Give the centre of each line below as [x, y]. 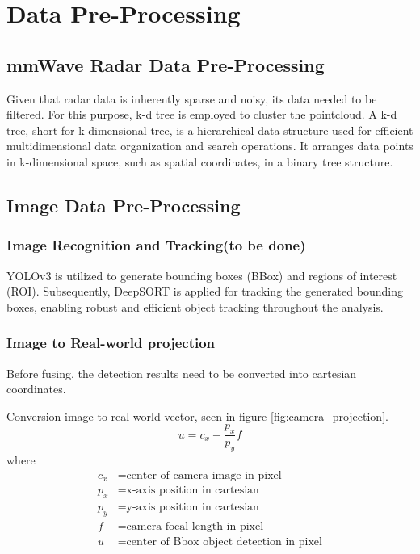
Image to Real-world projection [111, 343]
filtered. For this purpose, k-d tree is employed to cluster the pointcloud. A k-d [202, 114]
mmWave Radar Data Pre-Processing [166, 64]
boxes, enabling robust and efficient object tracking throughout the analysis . [195, 306]
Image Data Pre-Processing [124, 205]
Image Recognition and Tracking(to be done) [156, 245]
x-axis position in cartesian [193, 491]
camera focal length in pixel [195, 526]
